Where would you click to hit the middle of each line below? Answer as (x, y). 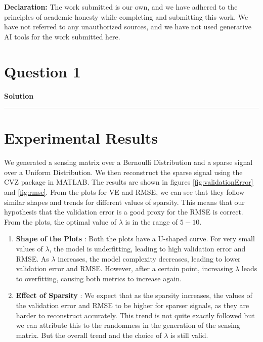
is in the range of (151, 221)
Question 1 (42, 71)
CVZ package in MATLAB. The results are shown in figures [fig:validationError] (129, 182)
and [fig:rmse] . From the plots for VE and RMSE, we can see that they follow (124, 192)
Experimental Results (81, 138)
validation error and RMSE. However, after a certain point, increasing (124, 268)
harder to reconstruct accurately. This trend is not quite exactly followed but (135, 315)
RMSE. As (32, 258)
